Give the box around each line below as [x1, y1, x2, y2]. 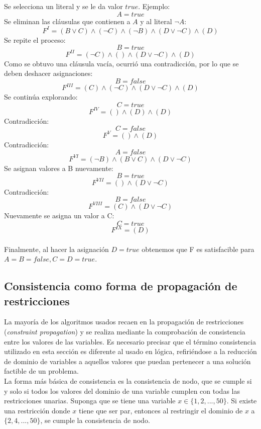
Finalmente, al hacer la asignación [4, 243, 109, 254]
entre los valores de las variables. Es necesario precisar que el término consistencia [4, 336, 256, 347]
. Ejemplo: [138, 1, 170, 11]
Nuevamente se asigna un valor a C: [4, 210, 114, 220]
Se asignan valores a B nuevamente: [4, 162, 113, 173]
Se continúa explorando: [4, 92, 78, 102]
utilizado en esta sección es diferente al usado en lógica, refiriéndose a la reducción [4, 346, 257, 357]
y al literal [140, 16, 172, 26]
